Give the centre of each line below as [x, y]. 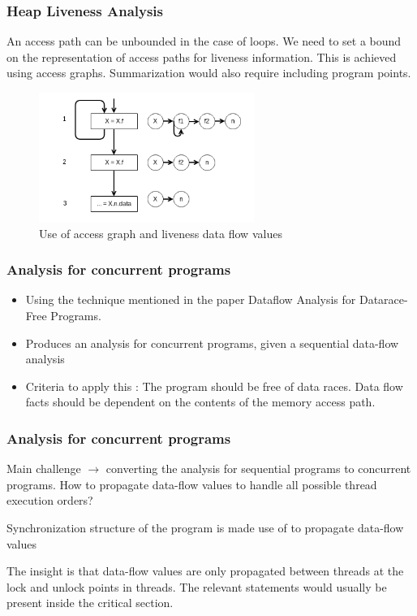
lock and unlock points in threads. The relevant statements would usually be [197, 586]
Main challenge [44, 469]
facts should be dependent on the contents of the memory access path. [200, 402]
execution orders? [50, 500]
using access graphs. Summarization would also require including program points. [209, 73]
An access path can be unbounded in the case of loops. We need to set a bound [204, 41]
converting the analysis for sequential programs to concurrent [258, 469]
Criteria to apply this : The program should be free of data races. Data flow [214, 386]
